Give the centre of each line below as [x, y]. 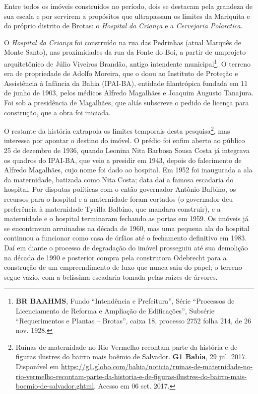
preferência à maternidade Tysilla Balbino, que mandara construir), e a [112, 208]
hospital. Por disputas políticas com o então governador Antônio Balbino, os [120, 189]
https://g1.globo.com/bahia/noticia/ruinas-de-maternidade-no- [157, 366]
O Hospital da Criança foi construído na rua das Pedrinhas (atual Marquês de [123, 42]
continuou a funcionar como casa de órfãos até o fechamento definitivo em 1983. [126, 238]
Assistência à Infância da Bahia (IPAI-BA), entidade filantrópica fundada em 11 [126, 83]
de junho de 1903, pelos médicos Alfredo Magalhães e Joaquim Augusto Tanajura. [129, 93]
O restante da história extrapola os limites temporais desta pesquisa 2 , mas [117, 130]
